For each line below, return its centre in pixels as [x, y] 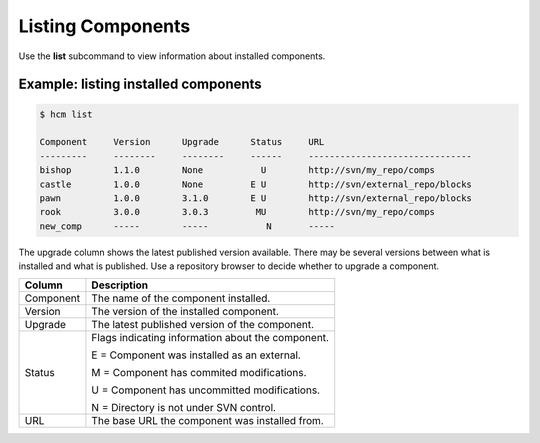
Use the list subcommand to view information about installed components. [172, 56]
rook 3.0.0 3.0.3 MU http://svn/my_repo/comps [237, 212]
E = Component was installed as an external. [196, 355]
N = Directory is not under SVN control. [184, 408]
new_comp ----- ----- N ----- [187, 226]
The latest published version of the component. [203, 325]
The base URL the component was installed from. [207, 421]
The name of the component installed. [181, 298]
